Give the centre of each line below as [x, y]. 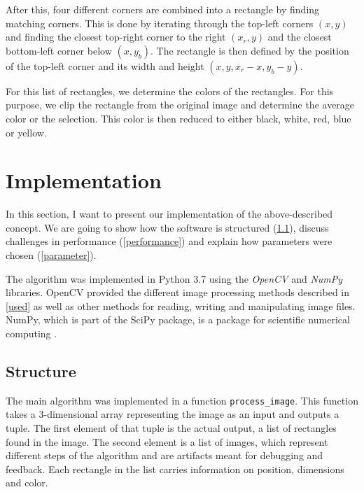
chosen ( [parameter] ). [51, 255]
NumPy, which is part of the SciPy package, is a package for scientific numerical [178, 319]
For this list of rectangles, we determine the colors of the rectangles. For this [170, 91]
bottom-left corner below [59, 50]
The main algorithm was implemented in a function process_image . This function [182, 400]
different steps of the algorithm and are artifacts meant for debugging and [164, 455]
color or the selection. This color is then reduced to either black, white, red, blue [178, 118]
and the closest [300, 37]
